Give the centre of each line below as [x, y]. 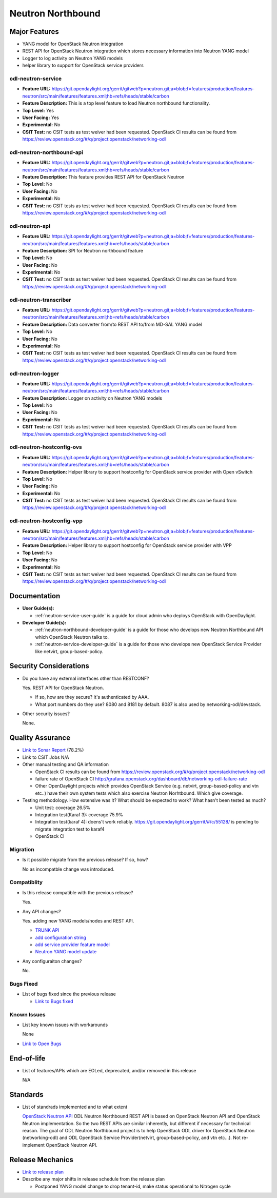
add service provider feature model [72, 945]
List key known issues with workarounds [65, 1025]
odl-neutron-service [36, 78]
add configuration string [61, 937]
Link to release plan [43, 1172]
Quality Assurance [40, 738]
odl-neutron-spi [30, 226]
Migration [22, 849]
